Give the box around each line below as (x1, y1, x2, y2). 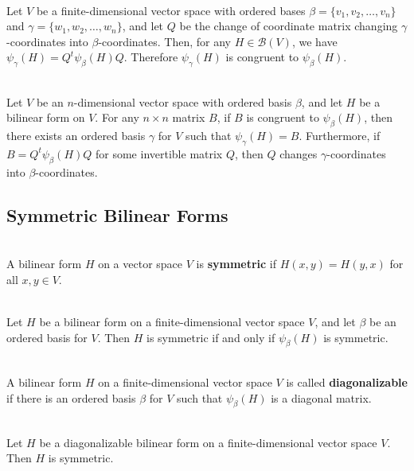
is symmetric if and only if (146, 329, 275, 345)
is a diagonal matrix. (271, 389, 372, 406)
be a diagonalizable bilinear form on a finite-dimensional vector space (39, 434, 377, 450)
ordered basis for (6, 329, 88, 345)
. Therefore (123, 49, 178, 65)
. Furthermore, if (299, 127, 381, 144)
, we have (291, 33, 338, 49)
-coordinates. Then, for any (98, 33, 232, 49)
